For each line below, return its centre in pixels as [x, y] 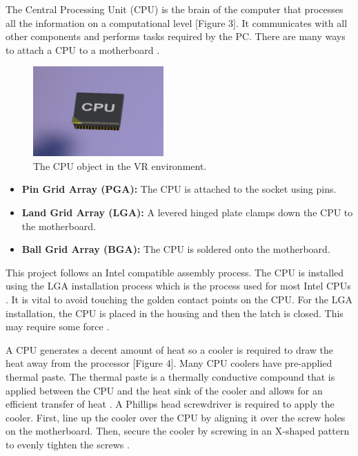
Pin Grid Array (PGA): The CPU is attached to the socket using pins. [179, 189]
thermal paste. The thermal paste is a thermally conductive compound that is [170, 376]
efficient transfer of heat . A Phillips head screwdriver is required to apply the [170, 404]
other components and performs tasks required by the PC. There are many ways [176, 36]
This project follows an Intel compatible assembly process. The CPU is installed [175, 272]
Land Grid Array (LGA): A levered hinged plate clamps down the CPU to [187, 212]
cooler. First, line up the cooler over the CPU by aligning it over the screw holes [176, 417]
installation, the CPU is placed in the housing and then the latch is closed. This [175, 313]
